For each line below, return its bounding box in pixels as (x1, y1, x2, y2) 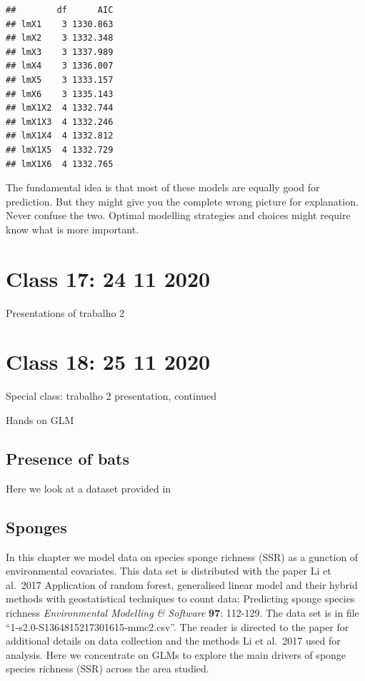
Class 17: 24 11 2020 (6, 263, 211, 293)
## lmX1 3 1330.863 (6, 19, 114, 29)
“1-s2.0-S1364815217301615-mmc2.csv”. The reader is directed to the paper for (6, 619, 349, 634)
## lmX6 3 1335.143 (6, 89, 114, 99)
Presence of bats (6, 447, 129, 469)
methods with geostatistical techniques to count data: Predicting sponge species (6, 591, 355, 606)
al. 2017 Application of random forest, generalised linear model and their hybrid (6, 577, 358, 592)
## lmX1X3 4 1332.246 (6, 116, 114, 127)
